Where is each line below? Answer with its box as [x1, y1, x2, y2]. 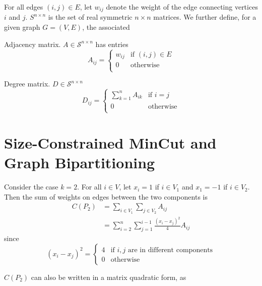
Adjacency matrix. [4, 38, 61, 49]
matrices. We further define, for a [153, 12, 256, 22]
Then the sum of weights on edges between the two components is [4, 191, 208, 202]
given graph [4, 22, 40, 32]
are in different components [128, 246, 213, 254]
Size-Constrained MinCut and [4, 132, 217, 153]
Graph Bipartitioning [4, 152, 155, 173]
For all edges [4, 2, 43, 12]
